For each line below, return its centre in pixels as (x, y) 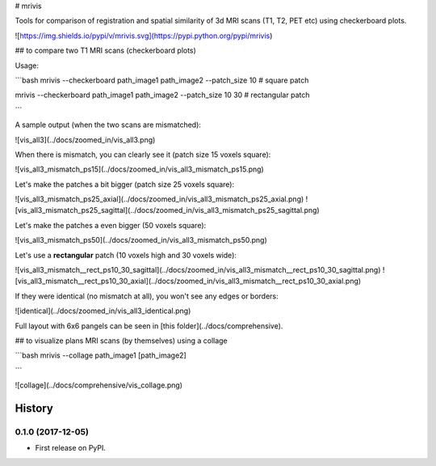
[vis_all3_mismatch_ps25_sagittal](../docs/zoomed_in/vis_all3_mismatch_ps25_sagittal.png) (167, 210)
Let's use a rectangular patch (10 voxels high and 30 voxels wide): (126, 255)
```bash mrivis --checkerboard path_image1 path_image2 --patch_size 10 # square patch (162, 80)
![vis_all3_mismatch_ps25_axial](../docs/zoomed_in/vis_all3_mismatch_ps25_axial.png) (159, 199)
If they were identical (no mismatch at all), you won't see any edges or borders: (147, 296)
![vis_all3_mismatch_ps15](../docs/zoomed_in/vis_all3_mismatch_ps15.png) (139, 169)
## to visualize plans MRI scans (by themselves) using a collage (121, 341)
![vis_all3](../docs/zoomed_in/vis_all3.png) (85, 140)
